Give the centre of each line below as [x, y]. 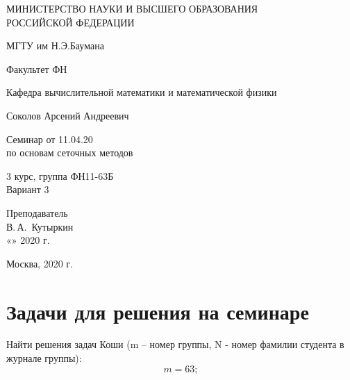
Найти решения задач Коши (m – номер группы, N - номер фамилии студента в [175, 344]
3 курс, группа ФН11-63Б [60, 175]
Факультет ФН [37, 68]
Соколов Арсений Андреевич [68, 115]
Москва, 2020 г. [40, 263]
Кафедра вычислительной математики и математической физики [142, 92]
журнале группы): [44, 358]
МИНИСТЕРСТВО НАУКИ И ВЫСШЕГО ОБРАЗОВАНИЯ [132, 8]
